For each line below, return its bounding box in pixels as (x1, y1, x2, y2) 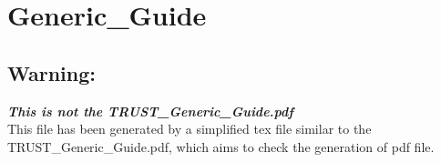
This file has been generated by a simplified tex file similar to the (7, 119, 372, 138)
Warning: (7, 58, 96, 86)
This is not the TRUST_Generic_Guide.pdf (7, 101, 293, 120)
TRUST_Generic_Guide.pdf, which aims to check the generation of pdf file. (7, 137, 435, 156)
